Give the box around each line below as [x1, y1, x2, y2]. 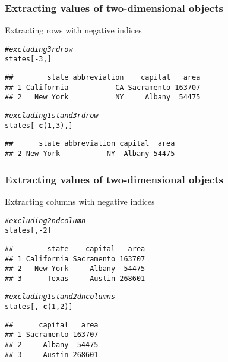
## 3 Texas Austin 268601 [5, 274, 145, 283]
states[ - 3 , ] [5, 55, 52, 64]
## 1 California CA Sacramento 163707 [5, 83, 201, 92]
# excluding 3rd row [5, 45, 73, 54]
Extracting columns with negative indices [5, 195, 155, 207]
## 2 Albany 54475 [5, 341, 99, 349]
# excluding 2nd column [5, 216, 86, 225]
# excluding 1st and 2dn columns [5, 292, 116, 301]
